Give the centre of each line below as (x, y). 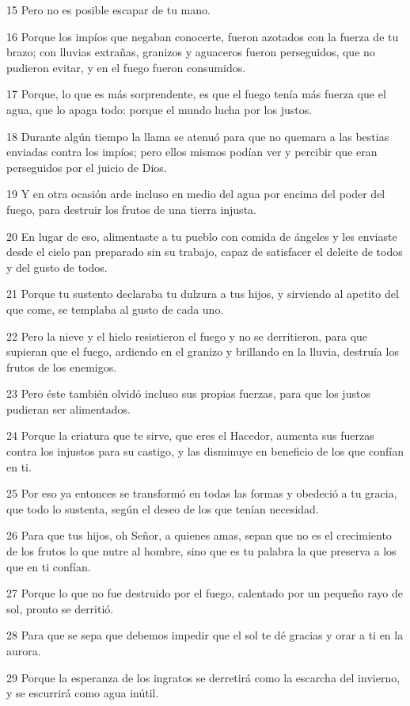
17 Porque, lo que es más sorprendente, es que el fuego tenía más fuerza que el (196, 94)
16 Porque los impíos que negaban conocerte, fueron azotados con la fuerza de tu (203, 36)
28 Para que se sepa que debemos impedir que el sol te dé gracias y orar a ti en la (205, 635)
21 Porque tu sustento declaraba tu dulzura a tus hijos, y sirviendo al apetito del (203, 294)
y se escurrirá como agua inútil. (83, 693)
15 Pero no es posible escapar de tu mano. (108, 10)
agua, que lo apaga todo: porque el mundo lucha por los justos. (159, 109)
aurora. (24, 651)
